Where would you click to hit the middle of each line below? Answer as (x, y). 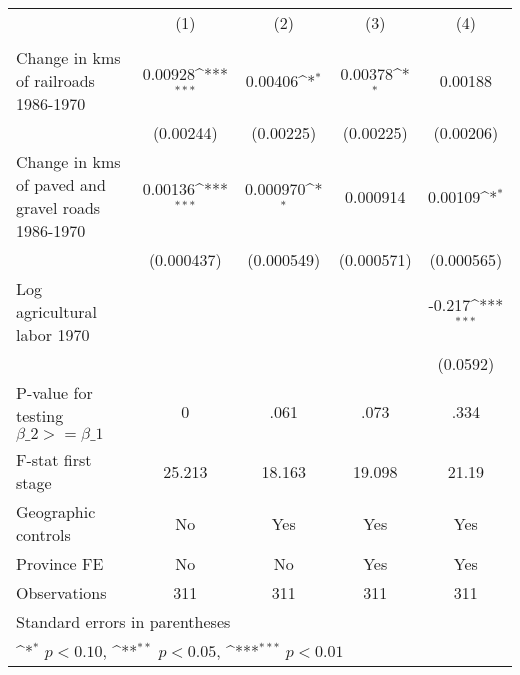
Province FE (60, 563)
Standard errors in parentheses (123, 621)
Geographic (56, 511)
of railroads (55, 80)
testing (40, 415)
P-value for (54, 392)
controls (43, 534)
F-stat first (54, 459)
